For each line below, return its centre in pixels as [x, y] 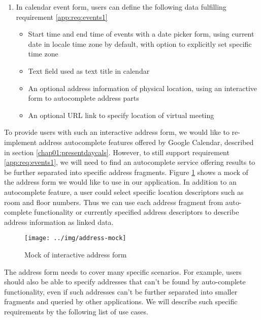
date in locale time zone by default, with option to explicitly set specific [140, 43]
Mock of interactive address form [76, 254]
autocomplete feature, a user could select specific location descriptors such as [124, 192]
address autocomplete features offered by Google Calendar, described [146, 142]
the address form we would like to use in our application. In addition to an [120, 182]
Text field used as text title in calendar [89, 70]
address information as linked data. [59, 222]
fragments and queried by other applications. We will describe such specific [121, 301]
